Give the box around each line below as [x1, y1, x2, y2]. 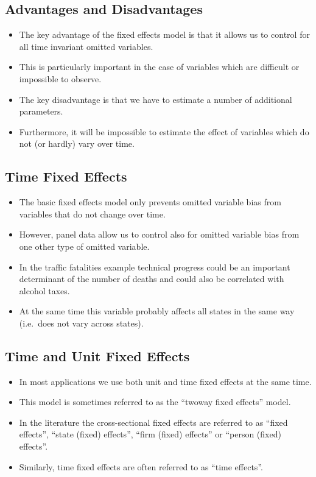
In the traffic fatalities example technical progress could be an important [19, 260, 290, 273]
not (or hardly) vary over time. [19, 137, 135, 150]
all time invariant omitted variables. [19, 40, 153, 52]
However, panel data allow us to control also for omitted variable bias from [19, 228, 300, 241]
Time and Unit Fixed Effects [5, 346, 190, 365]
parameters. [19, 105, 63, 118]
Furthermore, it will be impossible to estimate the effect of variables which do [19, 125, 309, 138]
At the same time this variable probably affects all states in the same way [19, 305, 295, 317]
